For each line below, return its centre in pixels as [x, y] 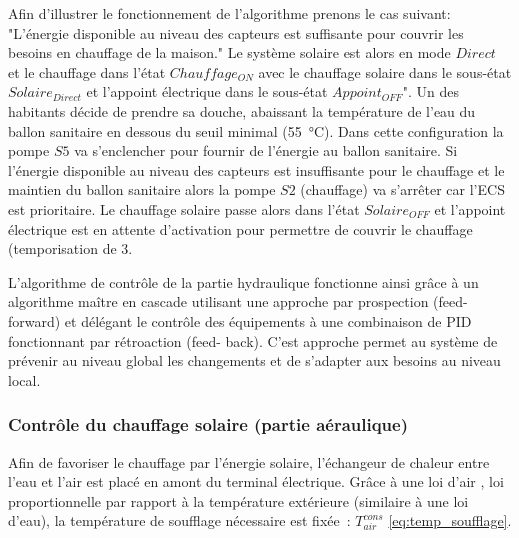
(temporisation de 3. [70, 248]
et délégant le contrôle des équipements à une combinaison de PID [268, 320]
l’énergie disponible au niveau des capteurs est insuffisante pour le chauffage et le [256, 169]
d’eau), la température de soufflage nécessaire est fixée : [179, 520]
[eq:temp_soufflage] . [450, 520]
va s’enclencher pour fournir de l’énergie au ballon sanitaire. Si [266, 150]
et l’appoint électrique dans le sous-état [207, 91]
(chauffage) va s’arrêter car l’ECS [402, 189]
